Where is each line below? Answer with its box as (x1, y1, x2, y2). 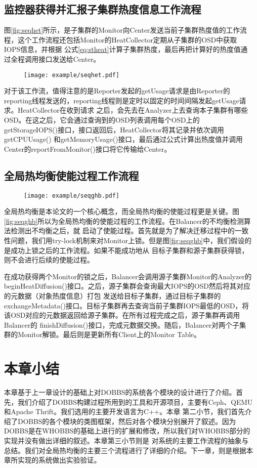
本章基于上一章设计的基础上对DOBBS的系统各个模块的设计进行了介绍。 (4, 387, 236, 397)
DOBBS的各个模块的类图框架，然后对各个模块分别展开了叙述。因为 (17, 416, 236, 426)
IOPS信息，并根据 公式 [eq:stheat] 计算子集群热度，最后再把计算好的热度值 (4, 44, 241, 54)
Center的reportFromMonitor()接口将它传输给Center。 (4, 143, 171, 154)
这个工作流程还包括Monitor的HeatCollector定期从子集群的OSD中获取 (17, 34, 237, 44)
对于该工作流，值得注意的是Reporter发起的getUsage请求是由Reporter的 (4, 85, 230, 96)
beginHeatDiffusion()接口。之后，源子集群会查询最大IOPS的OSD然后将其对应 (4, 281, 251, 291)
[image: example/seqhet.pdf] (24, 71, 120, 79)
